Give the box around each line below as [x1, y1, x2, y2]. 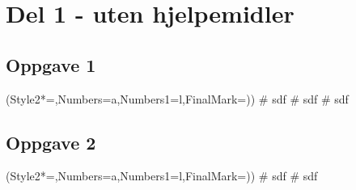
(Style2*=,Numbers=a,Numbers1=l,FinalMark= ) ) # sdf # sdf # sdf [6, 90, 349, 107]
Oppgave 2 [6, 129, 96, 154]
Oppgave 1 [6, 52, 96, 77]
